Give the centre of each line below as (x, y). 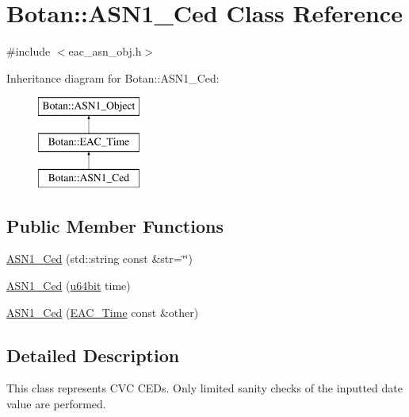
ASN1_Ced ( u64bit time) (69, 286)
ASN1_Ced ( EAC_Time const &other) (103, 312)
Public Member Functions (115, 225)
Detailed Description (93, 355)
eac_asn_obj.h (105, 51)
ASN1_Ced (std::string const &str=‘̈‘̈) (99, 259)
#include (29, 51)
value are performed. (56, 404)
